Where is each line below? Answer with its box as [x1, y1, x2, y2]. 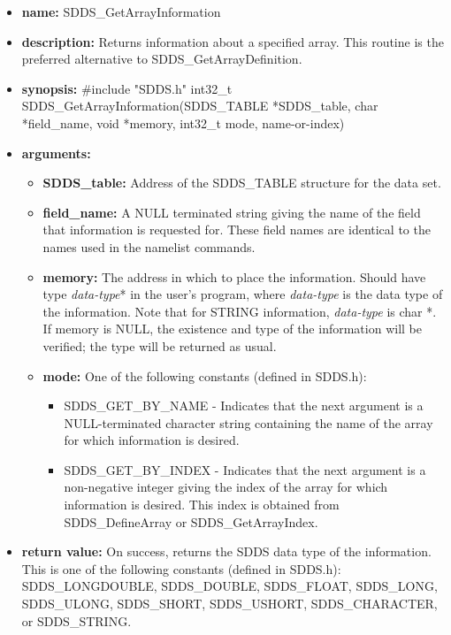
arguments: [21, 143, 91, 162]
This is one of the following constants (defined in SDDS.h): [21, 559, 341, 578]
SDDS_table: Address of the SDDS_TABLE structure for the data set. [42, 173, 441, 192]
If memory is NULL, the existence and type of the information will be [42, 319, 422, 338]
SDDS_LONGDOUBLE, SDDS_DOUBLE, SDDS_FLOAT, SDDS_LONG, [21, 577, 438, 595]
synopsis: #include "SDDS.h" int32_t [21, 79, 233, 97]
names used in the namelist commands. [42, 237, 256, 256]
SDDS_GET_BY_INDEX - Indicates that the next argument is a [64, 460, 426, 478]
